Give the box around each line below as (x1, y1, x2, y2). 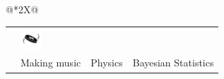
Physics (90, 55, 123, 70)
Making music (20, 55, 81, 70)
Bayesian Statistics (132, 55, 214, 70)
